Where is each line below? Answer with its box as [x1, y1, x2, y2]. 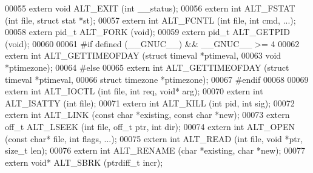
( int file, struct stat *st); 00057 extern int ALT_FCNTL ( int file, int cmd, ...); [5, 13, 296, 26]
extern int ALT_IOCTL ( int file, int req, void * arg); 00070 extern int [5, 85, 263, 97]
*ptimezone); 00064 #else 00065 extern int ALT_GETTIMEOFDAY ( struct [5, 60, 289, 73]
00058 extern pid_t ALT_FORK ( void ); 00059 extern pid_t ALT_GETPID [5, 25, 290, 38]
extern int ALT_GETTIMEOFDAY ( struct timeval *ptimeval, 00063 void [5, 49, 281, 62]
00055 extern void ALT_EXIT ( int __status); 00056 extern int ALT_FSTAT [5, 2, 295, 14]
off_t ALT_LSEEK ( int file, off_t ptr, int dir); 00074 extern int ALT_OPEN [5, 120, 295, 132]
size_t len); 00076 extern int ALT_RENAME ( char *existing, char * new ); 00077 [5, 144, 306, 157]
